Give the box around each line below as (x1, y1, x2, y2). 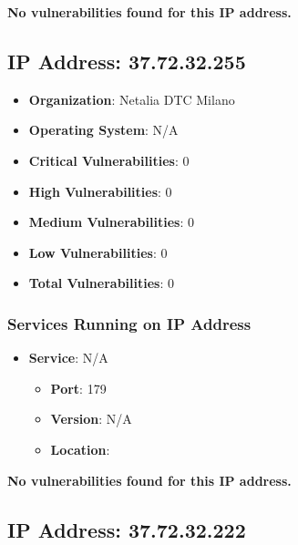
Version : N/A (50, 409, 132, 428)
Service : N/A (28, 348, 108, 367)
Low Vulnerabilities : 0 (28, 242, 168, 262)
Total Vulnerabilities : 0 (28, 273, 174, 293)
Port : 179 (50, 378, 107, 397)
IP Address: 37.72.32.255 (7, 46, 246, 75)
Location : (50, 439, 110, 458)
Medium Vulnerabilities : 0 (28, 212, 194, 231)
